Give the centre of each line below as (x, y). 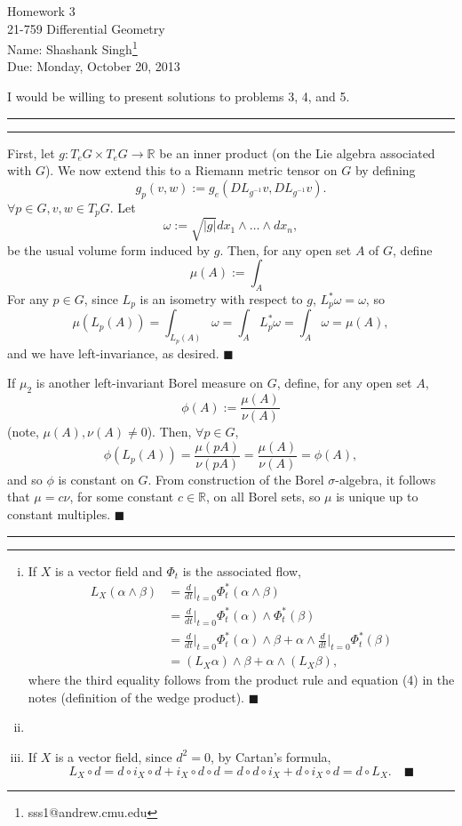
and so (25, 479)
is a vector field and (109, 570)
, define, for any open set (344, 383)
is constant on (96, 479)
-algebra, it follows (386, 479)
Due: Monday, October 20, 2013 (94, 66)
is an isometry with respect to (221, 299)
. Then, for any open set (286, 249)
